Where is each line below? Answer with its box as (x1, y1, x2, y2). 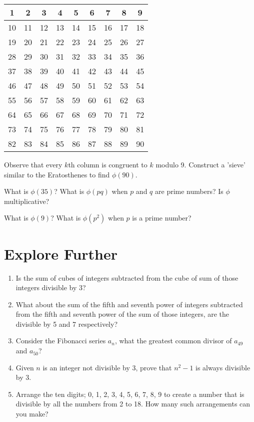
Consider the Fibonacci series (15, 335, 106, 346)
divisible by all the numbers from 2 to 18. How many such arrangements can (15, 398, 250, 409)
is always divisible (195, 362, 250, 372)
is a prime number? (132, 213, 191, 223)
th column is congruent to (68, 159, 147, 169)
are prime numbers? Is (155, 186, 223, 196)
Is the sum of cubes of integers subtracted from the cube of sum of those (15, 272, 238, 283)
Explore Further (4, 243, 118, 264)
